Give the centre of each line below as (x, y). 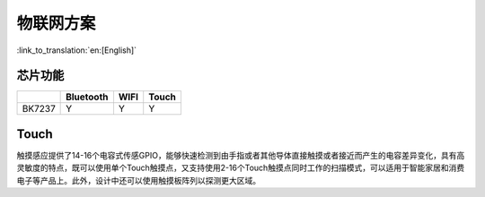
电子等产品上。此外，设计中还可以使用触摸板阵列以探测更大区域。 (138, 180)
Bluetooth (87, 97)
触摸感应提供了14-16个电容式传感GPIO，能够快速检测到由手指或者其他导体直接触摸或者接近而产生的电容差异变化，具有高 (241, 155)
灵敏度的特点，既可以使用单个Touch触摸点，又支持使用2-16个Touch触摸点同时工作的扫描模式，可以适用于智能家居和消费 (241, 168)
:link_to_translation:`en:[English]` (77, 50)
